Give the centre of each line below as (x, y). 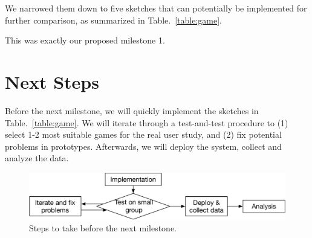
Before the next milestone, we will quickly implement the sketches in (132, 110)
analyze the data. (37, 158)
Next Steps (52, 81)
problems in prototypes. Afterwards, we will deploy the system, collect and (143, 146)
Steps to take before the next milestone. (103, 228)
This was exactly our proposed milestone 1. (85, 40)
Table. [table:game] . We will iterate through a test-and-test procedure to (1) (147, 122)
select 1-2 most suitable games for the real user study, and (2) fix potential (143, 134)
